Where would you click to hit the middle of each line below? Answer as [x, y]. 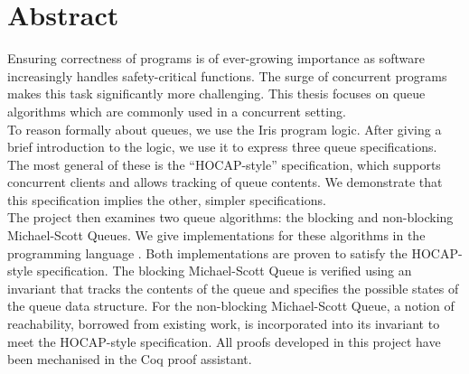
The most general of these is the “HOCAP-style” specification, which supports [224, 164]
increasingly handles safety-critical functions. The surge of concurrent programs [227, 75]
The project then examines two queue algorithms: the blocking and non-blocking [230, 217]
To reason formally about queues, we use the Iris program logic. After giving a [225, 129]
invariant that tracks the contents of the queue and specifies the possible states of [233, 288]
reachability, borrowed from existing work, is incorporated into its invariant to [224, 324]
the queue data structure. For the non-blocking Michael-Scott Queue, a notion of [231, 306]
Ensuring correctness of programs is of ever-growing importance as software [216, 58]
